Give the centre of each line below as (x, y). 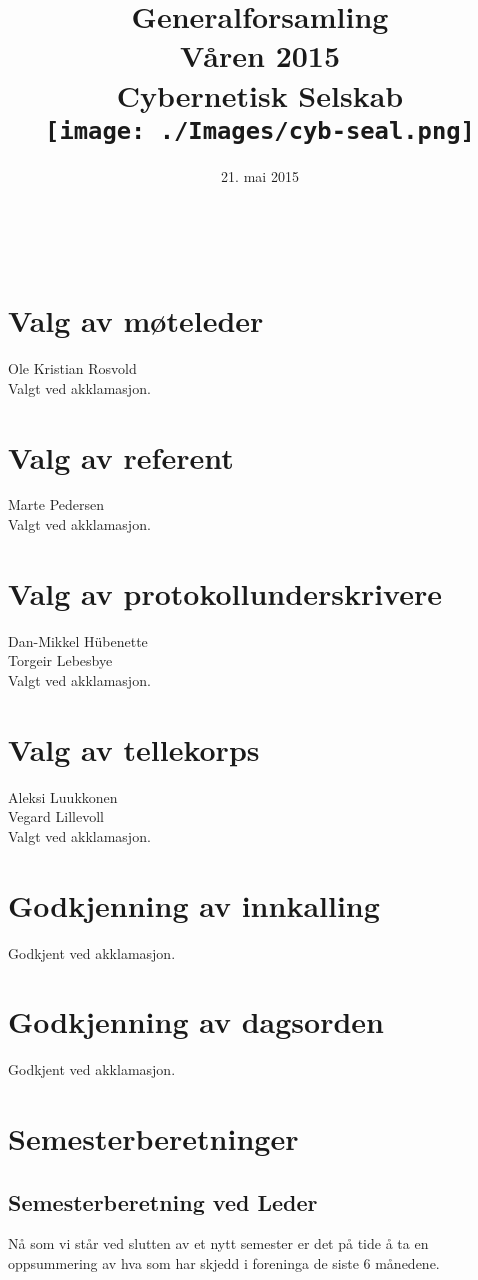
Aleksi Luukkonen (63, 796)
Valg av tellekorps (134, 748)
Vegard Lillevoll (56, 816)
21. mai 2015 (260, 175)
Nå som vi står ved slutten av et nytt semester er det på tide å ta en (218, 1243)
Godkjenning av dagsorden (196, 1021)
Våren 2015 (260, 55)
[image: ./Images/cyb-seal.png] (260, 130)
